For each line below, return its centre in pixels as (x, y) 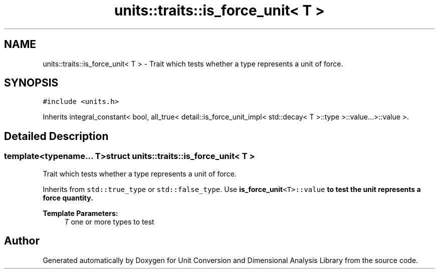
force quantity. (68, 197)
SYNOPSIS (31, 83)
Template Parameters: (80, 213)
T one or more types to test (109, 221)
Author (22, 241)
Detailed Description (56, 136)
